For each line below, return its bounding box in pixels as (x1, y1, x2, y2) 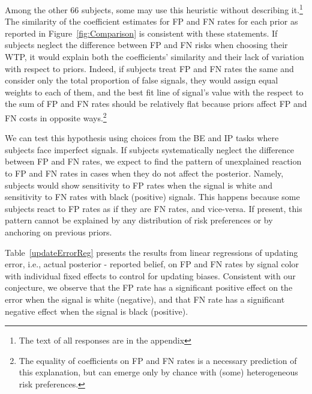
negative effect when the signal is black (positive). (5, 305, 188, 317)
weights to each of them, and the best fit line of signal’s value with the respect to (5, 85, 304, 98)
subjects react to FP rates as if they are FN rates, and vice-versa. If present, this (5, 202, 302, 214)
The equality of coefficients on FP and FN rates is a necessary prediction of (19, 354, 297, 366)
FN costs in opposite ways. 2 (5, 110, 107, 124)
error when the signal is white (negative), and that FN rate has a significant (5, 292, 285, 305)
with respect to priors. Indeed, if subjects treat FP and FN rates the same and (5, 62, 294, 74)
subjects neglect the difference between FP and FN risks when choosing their (5, 38, 288, 51)
